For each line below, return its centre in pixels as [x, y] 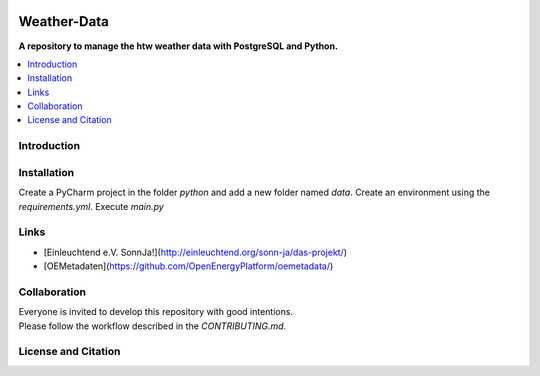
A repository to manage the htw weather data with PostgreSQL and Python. [178, 46]
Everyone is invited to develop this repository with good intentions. [156, 312]
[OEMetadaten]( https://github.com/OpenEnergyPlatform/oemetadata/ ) [188, 266]
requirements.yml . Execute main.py [91, 206]
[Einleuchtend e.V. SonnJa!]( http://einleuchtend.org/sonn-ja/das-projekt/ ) [195, 252]
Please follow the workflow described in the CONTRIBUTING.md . [152, 326]
